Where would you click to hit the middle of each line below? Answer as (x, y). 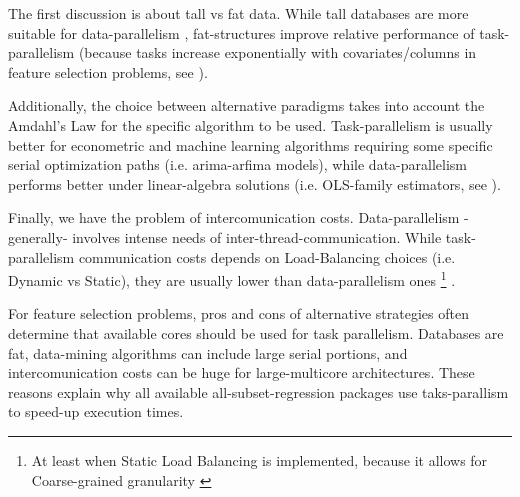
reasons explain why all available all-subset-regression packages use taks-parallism (258, 391)
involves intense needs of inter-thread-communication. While (257, 236)
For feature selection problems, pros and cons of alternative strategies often (238, 313)
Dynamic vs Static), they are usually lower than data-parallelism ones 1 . (232, 278)
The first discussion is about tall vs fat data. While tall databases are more (238, 13)
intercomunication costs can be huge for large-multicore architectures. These (241, 372)
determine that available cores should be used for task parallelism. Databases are (256, 332)
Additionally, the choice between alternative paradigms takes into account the (246, 105)
